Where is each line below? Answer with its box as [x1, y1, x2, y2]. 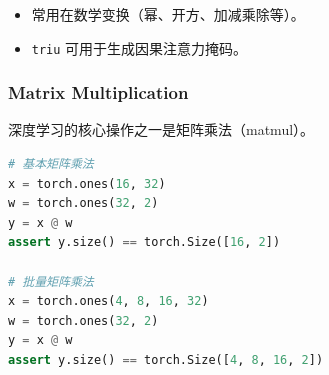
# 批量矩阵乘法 [8, 274, 94, 289]
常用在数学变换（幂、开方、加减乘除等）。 [31, 4, 305, 24]
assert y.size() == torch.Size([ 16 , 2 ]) [8, 235, 281, 250]
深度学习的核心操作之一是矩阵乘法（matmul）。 [8, 119, 315, 140]
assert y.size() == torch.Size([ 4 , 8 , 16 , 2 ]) [8, 353, 324, 367]
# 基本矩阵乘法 [8, 157, 94, 172]
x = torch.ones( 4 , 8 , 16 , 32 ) [8, 294, 209, 309]
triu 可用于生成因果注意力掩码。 [31, 37, 248, 58]
